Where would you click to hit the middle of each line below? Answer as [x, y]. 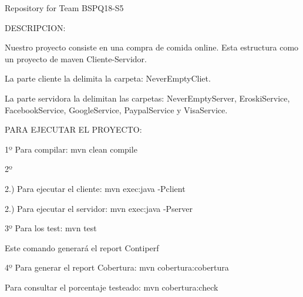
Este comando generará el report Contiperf [82, 247]
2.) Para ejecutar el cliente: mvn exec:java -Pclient [95, 188]
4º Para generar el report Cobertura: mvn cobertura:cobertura [117, 267]
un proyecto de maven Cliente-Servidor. [76, 58]
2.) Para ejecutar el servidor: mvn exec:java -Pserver [99, 208]
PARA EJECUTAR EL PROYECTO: [73, 129]
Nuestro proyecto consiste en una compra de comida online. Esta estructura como [152, 47]
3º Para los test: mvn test [51, 228]
